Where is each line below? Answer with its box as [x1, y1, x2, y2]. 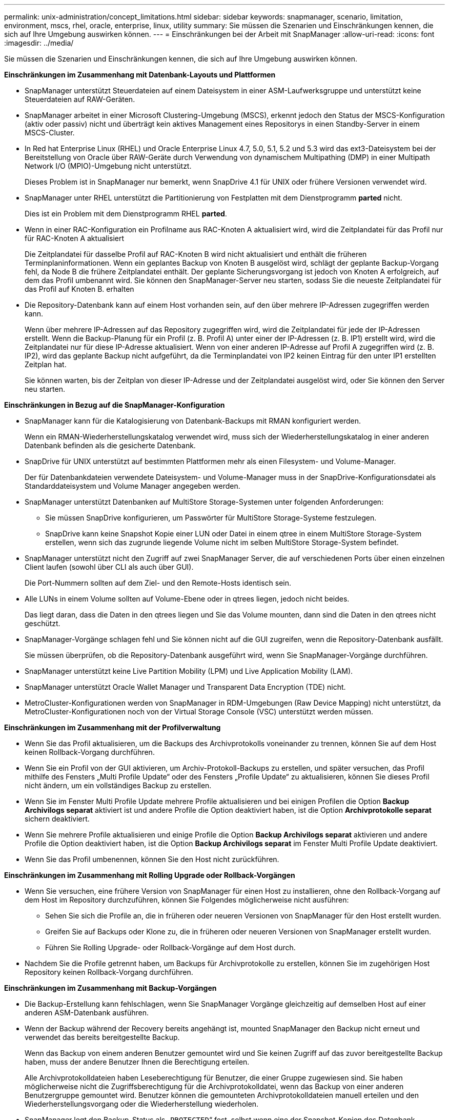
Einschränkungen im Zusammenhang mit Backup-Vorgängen [4, 984, 217, 992]
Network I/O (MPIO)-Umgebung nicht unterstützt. [25, 162, 192, 170]
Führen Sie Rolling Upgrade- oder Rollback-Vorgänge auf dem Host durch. [45, 943, 296, 952]
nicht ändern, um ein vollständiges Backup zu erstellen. [25, 781, 212, 790]
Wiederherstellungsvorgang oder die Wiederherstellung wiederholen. [25, 1099, 259, 1108]
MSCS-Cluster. [25, 128, 75, 137]
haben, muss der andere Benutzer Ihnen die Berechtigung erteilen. [25, 1057, 250, 1066]
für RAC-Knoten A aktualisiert [25, 234, 125, 243]
